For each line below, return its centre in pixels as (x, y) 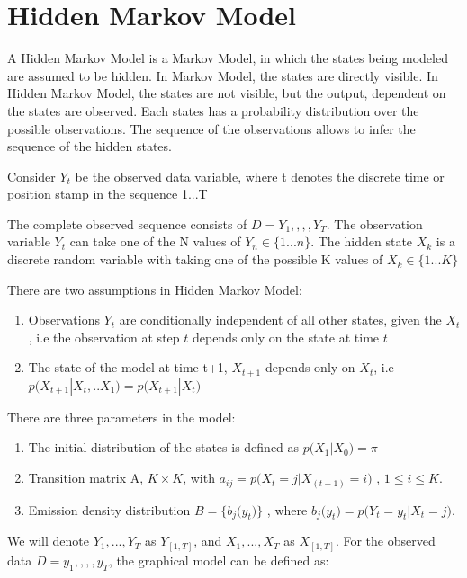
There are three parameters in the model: (121, 417)
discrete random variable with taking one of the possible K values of (195, 259)
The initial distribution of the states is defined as (164, 447)
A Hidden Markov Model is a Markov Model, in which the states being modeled (228, 58)
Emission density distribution (109, 509)
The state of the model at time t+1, (128, 367)
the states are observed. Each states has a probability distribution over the (213, 110)
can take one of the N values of (155, 241)
